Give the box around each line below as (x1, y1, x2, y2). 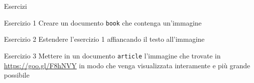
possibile (4, 70, 29, 80)
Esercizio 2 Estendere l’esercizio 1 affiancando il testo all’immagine (4, 34, 205, 44)
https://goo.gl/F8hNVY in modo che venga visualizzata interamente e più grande (4, 60, 250, 70)
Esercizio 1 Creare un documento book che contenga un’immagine (4, 17, 202, 28)
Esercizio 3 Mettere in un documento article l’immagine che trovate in (4, 50, 221, 60)
